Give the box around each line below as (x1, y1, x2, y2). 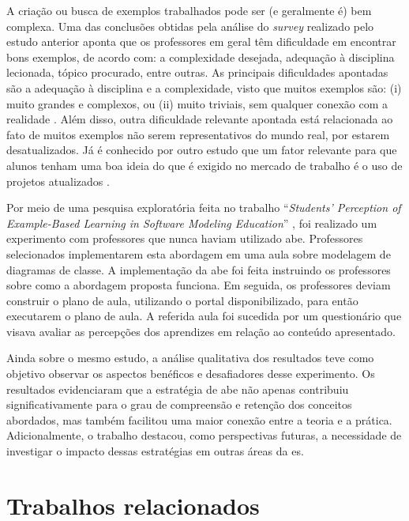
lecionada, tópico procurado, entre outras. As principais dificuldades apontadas (6, 64, 388, 81)
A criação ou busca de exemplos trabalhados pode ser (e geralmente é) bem (6, 2, 372, 18)
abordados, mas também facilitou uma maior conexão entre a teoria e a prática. (6, 411, 392, 428)
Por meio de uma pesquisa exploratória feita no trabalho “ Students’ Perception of (6, 199, 401, 216)
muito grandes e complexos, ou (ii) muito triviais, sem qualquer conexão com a (6, 95, 388, 111)
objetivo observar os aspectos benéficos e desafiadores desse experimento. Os (6, 365, 375, 382)
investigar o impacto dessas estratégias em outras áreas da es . (6, 443, 304, 459)
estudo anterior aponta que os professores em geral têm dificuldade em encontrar (6, 33, 396, 50)
